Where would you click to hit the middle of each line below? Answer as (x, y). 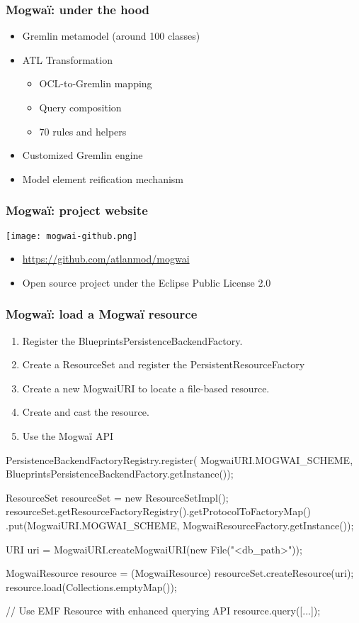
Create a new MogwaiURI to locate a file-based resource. (146, 388)
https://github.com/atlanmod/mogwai (106, 259)
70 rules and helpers (83, 131)
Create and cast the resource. (86, 412)
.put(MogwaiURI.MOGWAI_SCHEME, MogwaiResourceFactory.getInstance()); (180, 525)
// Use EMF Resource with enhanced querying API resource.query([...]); (163, 611)
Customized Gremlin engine (82, 155)
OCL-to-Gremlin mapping (96, 83)
